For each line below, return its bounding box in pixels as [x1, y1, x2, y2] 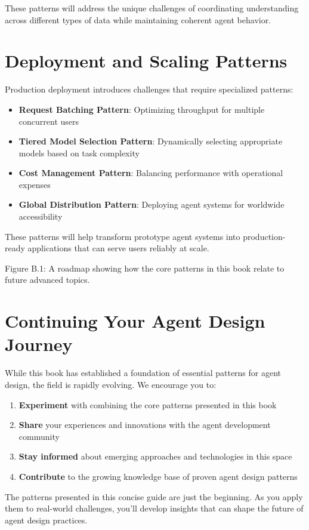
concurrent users [18, 115, 79, 127]
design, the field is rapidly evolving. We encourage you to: [5, 378, 217, 390]
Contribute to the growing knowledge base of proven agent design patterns [18, 470, 298, 482]
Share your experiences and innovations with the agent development [18, 418, 271, 431]
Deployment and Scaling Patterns [5, 48, 288, 73]
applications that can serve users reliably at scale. [27, 242, 209, 254]
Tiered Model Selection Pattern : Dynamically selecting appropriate [18, 135, 283, 147]
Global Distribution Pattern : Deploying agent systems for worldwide [18, 198, 285, 211]
